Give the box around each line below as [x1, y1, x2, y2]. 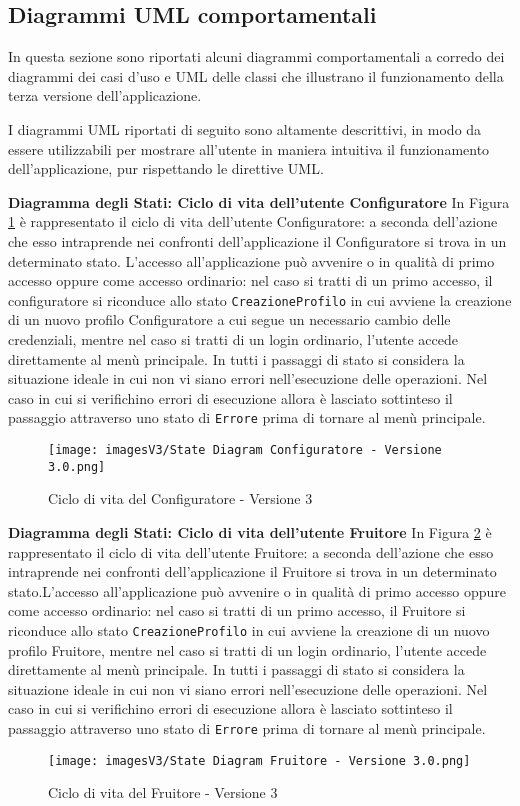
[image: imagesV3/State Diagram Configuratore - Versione [48, 443, 442, 458]
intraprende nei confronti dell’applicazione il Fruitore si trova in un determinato [8, 561, 497, 582]
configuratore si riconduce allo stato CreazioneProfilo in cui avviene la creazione [8, 289, 512, 310]
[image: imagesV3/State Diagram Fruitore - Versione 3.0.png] [48, 753, 471, 768]
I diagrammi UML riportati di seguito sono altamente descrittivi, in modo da [8, 118, 482, 139]
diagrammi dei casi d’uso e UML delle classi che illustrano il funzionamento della [8, 65, 504, 86]
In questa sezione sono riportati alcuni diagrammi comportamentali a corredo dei [8, 46, 505, 67]
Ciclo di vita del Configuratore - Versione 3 [48, 488, 313, 509]
